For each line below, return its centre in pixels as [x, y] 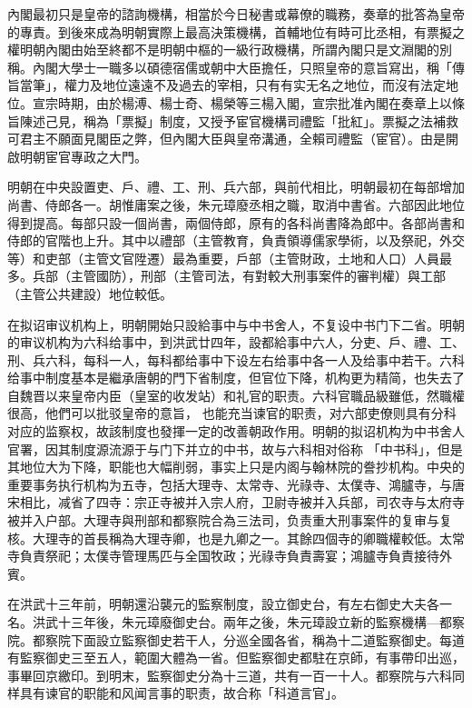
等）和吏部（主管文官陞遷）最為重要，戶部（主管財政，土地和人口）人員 [223, 258]
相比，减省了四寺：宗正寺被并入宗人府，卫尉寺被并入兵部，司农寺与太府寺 [242, 502]
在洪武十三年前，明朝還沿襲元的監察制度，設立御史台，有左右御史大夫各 [223, 604]
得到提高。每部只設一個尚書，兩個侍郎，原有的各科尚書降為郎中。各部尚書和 [236, 222]
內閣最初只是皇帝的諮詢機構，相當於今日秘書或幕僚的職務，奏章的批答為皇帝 [236, 14]
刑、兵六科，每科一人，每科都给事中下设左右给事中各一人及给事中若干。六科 [236, 359]
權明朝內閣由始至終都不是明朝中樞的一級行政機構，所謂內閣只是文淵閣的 [223, 50]
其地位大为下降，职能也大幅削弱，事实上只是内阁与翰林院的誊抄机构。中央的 [236, 467]
